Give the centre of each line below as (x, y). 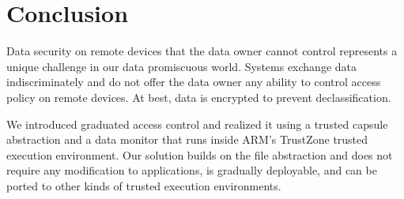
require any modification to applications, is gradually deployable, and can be (192, 170)
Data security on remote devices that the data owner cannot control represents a (202, 51)
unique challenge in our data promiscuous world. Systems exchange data (181, 66)
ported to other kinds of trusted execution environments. (144, 185)
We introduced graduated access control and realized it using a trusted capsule (197, 124)
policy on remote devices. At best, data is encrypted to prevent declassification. (199, 97)
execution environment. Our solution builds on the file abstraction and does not (200, 154)
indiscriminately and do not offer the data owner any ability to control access (194, 82)
